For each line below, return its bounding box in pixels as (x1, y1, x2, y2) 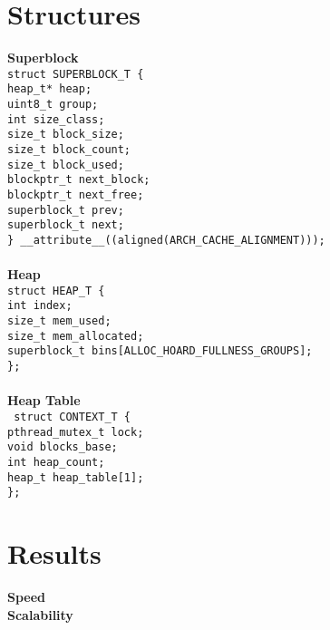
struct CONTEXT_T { (14, 410, 131, 423)
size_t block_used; (7, 158, 124, 171)
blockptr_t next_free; (7, 188, 144, 201)
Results (7, 535, 102, 572)
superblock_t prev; (7, 203, 124, 217)
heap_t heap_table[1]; (7, 470, 144, 484)
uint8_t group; (7, 98, 99, 111)
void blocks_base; (7, 441, 118, 454)
